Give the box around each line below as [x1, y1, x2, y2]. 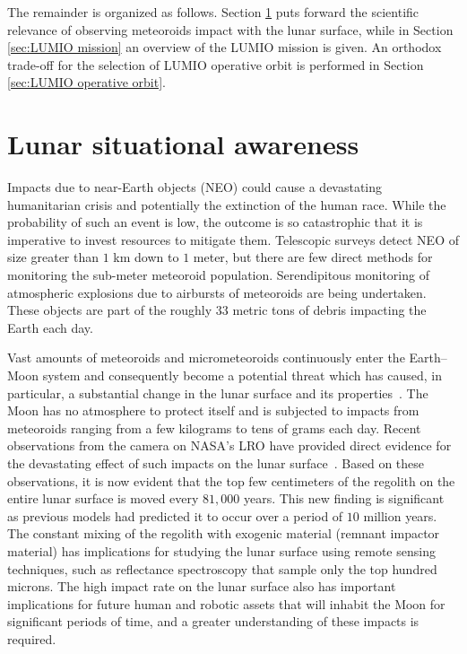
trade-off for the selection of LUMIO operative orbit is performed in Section [7, 55, 424, 74]
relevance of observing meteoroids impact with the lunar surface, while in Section [7, 20, 454, 39]
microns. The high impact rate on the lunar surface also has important [7, 577, 396, 596]
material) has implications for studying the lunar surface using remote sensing [7, 541, 436, 560]
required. [7, 629, 56, 648]
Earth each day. [7, 318, 93, 336]
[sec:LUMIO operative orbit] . [7, 73, 166, 92]
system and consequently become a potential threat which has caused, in [42, 366, 442, 385]
